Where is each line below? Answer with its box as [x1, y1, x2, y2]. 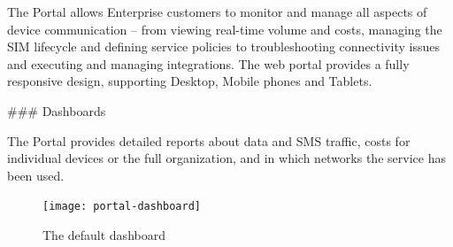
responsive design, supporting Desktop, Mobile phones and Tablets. [7, 72, 372, 90]
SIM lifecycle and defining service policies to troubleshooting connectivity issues [7, 37, 440, 56]
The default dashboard [42, 226, 165, 243]
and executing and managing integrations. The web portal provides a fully [7, 54, 410, 73]
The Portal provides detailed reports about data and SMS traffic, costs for [7, 131, 411, 150]
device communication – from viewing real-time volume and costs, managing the [7, 19, 442, 38]
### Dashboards [7, 101, 106, 120]
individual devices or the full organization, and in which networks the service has [7, 149, 446, 167]
